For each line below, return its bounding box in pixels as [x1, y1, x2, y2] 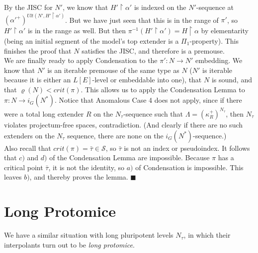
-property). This [189, 35, 239, 46]
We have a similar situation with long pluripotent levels [4, 230, 173, 240]
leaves [4, 172, 22, 182]
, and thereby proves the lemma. [29, 172, 128, 182]
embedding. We [195, 55, 243, 65]
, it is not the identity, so [48, 162, 125, 172]
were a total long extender [4, 108, 84, 119]
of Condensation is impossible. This [135, 162, 244, 172]
